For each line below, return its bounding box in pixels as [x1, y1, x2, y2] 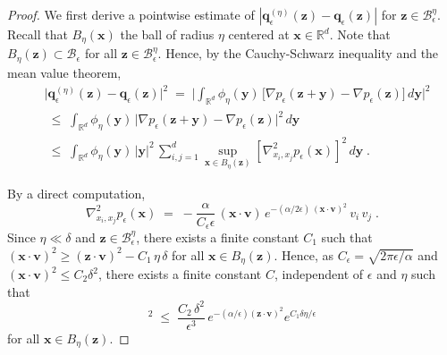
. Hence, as [274, 245, 334, 264]
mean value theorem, [7, 63, 122, 81]
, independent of [274, 265, 364, 283]
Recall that [7, 25, 68, 43]
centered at [228, 25, 290, 43]
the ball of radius [120, 25, 215, 43]
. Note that [329, 25, 391, 43]
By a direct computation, [7, 184, 146, 203]
